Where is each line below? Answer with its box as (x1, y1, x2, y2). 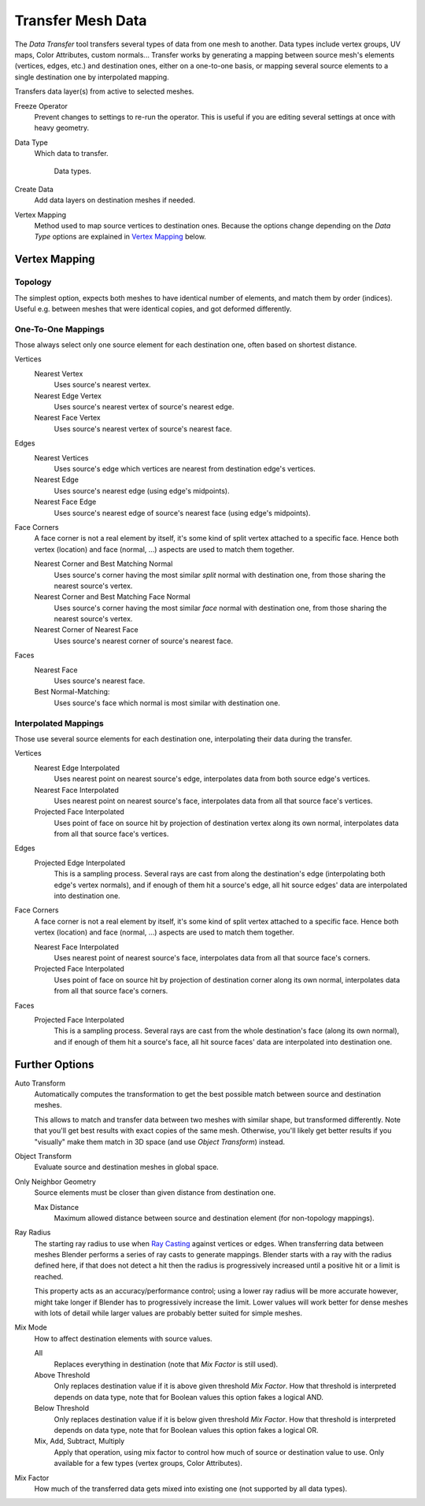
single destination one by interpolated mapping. (14, 72, 169, 82)
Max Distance (34, 1202, 79, 1212)
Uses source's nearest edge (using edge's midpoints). (54, 486, 230, 495)
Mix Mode (14, 1323, 47, 1332)
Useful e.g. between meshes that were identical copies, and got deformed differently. (14, 304, 292, 313)
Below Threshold (34, 1404, 90, 1413)
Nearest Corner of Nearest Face (34, 625, 139, 635)
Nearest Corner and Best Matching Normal (34, 559, 173, 568)
